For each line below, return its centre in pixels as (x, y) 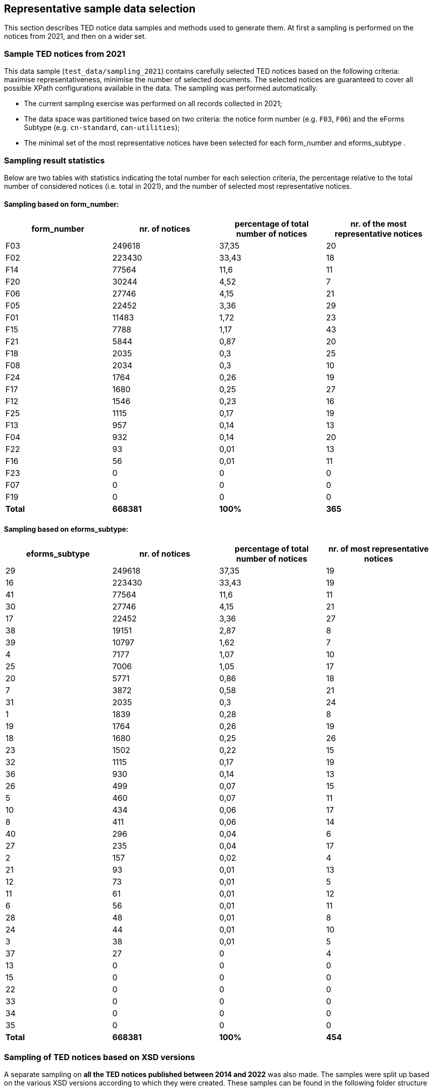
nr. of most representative (379, 549)
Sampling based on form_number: (62, 204)
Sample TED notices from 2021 (65, 54)
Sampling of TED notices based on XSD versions (100, 1057)
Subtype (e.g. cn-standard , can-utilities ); (102, 128)
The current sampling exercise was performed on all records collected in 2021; (153, 104)
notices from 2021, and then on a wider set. (75, 36)
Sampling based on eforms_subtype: (66, 529)
